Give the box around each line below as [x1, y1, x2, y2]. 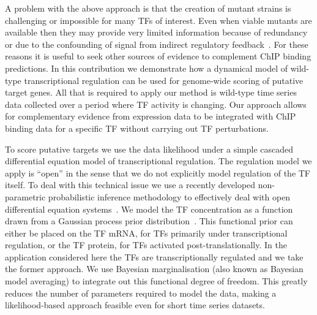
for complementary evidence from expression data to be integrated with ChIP [5, 110, 296, 123]
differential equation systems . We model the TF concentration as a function [5, 202, 293, 215]
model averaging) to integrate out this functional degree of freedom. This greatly [5, 275, 308, 287]
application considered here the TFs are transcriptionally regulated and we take [5, 250, 304, 263]
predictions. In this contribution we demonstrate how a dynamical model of [5, 61, 288, 74]
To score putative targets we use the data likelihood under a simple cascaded [5, 142, 294, 155]
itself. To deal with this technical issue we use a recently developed [5, 178, 256, 191]
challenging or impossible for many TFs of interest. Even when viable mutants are [5, 13, 312, 26]
